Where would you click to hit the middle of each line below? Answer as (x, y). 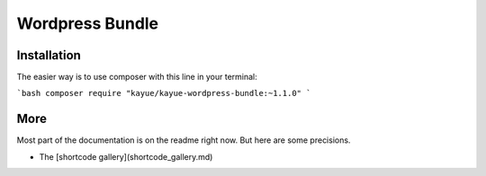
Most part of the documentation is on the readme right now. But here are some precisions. (184, 140)
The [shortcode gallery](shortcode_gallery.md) (126, 156)
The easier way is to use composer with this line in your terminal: (137, 77)
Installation (49, 55)
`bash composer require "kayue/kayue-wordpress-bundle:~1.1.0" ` (164, 93)
